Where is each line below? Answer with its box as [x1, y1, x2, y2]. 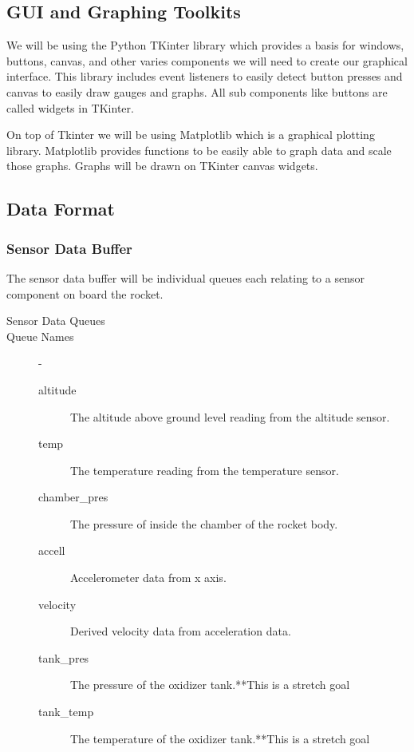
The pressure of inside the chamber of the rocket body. [70, 515, 338, 532]
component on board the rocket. [6, 285, 164, 302]
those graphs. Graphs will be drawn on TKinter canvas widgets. [6, 157, 318, 174]
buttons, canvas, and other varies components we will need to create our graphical [6, 52, 408, 69]
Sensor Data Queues [6, 312, 105, 329]
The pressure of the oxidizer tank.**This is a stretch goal [70, 676, 350, 693]
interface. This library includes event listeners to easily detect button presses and [6, 68, 403, 85]
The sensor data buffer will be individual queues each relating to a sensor [6, 269, 365, 286]
